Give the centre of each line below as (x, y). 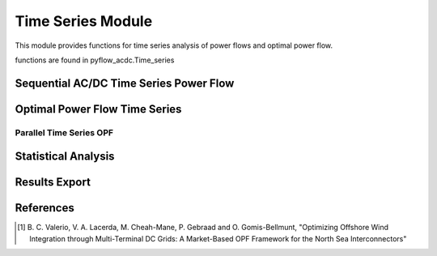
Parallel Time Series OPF (64, 132)
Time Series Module (84, 21)
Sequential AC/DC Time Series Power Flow (125, 83)
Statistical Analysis (65, 157)
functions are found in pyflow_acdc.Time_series (95, 60)
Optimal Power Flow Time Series (98, 109)
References (45, 208)
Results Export (53, 182)
